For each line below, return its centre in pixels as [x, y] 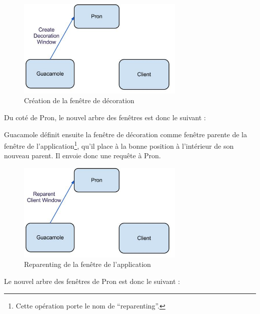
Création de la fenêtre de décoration [79, 100]
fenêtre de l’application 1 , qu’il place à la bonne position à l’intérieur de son [119, 145]
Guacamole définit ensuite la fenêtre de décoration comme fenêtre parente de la [126, 134]
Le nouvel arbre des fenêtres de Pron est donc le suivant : [92, 281]
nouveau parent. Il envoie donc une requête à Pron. [82, 155]
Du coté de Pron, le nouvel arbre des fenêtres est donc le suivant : [105, 117]
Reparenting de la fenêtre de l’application [87, 264]
